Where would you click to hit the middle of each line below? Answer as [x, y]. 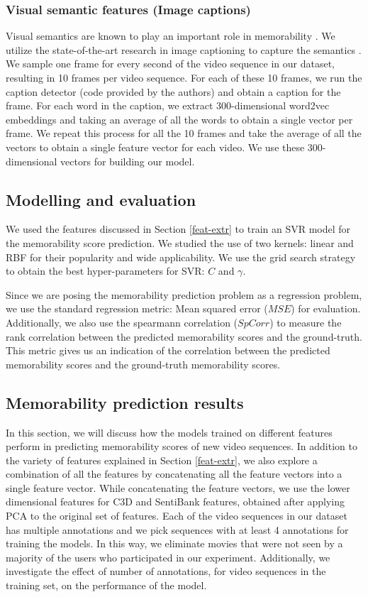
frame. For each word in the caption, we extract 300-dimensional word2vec [168, 105]
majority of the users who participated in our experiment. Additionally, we [168, 557]
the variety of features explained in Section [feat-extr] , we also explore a [162, 460]
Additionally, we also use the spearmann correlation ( [122, 322]
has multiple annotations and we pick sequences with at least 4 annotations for [177, 529]
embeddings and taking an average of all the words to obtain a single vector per [179, 119]
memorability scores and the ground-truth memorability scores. [143, 364]
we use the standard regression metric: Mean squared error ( [137, 308]
